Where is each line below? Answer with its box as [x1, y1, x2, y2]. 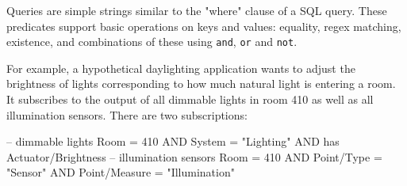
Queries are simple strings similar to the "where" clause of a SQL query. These [6, 2, 387, 18]
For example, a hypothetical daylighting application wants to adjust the [6, 59, 355, 76]
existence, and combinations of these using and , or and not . [6, 33, 298, 50]
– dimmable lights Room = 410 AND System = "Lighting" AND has [6, 133, 340, 150]
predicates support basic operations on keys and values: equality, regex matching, [6, 17, 401, 34]
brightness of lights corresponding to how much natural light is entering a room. [6, 75, 396, 92]
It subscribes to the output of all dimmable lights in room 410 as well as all [6, 91, 374, 108]
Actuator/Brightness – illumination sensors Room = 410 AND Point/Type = [6, 148, 382, 165]
